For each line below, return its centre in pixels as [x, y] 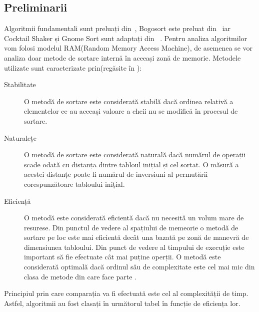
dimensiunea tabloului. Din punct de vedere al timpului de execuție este [134, 247]
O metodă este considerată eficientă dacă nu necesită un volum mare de [134, 218]
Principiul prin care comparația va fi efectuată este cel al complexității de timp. [126, 293]
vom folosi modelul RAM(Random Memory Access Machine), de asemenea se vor [128, 48]
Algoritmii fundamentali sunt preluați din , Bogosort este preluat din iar [117, 28]
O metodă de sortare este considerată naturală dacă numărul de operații [135, 154]
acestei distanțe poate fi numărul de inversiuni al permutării [116, 174]
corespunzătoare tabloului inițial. [74, 184]
